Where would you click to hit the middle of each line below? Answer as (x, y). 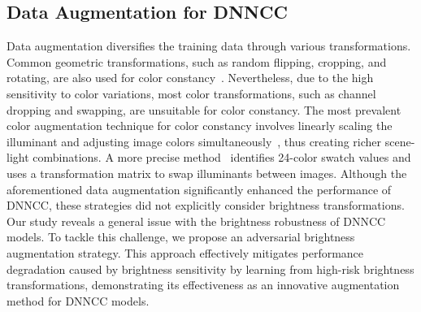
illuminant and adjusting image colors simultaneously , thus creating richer (194, 141)
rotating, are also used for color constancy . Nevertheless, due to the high (190, 78)
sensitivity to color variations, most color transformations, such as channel (191, 93)
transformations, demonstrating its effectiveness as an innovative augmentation (203, 285)
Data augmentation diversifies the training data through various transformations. (209, 46)
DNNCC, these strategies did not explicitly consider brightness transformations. (206, 205)
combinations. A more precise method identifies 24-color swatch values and (222, 157)
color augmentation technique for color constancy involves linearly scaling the (200, 126)
